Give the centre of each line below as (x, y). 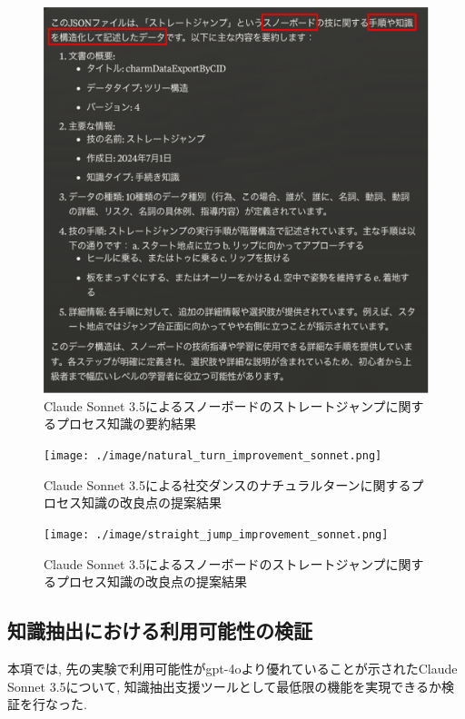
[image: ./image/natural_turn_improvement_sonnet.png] (213, 456)
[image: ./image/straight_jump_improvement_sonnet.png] (216, 534)
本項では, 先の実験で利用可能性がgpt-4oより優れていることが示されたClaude (232, 668)
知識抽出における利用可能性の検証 (160, 630)
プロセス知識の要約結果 (126, 424)
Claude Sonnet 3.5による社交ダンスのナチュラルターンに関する (228, 484)
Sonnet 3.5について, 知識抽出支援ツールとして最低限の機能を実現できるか (224, 686)
